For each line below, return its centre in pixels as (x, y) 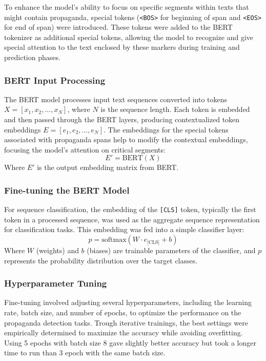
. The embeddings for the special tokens (166, 129)
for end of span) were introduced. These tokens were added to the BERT (118, 27)
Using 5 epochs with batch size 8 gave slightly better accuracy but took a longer (130, 342)
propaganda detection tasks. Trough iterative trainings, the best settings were (126, 322)
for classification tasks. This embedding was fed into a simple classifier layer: (124, 229)
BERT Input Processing (55, 80)
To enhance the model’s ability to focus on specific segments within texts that (127, 7)
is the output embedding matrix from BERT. (108, 167)
